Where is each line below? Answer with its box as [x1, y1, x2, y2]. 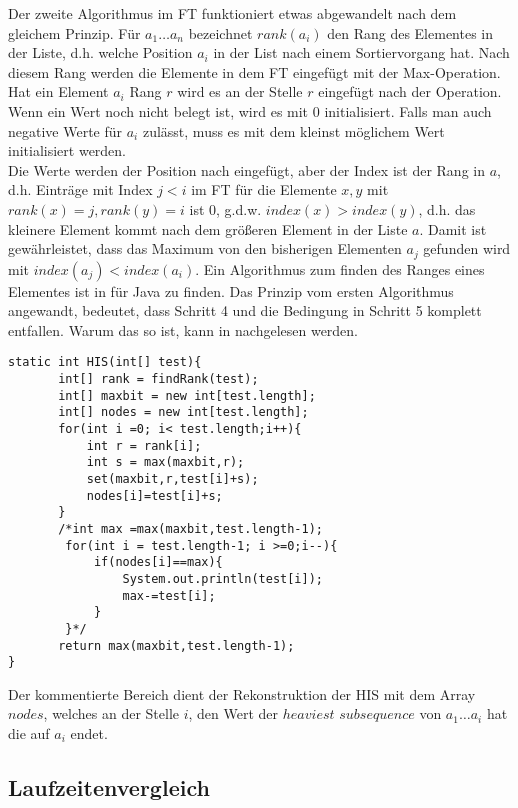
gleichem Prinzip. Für [8, 22, 141, 43]
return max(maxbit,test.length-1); [58, 638, 295, 653]
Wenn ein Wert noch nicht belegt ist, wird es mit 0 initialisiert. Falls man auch [8, 100, 492, 121]
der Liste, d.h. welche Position [8, 42, 193, 63]
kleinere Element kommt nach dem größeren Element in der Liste [8, 218, 408, 239]
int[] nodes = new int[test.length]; [58, 405, 309, 420]
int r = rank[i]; [86, 438, 202, 453]
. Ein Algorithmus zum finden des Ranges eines [195, 258, 485, 279]
